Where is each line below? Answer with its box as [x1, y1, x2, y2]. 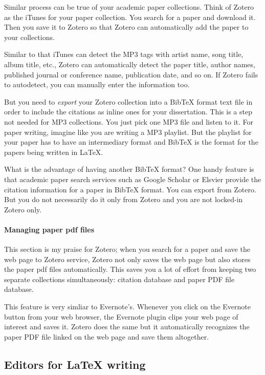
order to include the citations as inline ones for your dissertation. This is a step [4, 106, 252, 117]
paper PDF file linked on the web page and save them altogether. [4, 331, 209, 342]
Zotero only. [4, 204, 42, 214]
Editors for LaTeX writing [4, 356, 146, 372]
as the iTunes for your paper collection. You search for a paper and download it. [4, 11, 256, 22]
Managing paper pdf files [4, 224, 95, 234]
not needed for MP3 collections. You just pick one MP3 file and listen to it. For [4, 116, 254, 127]
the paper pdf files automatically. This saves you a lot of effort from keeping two [4, 264, 256, 274]
